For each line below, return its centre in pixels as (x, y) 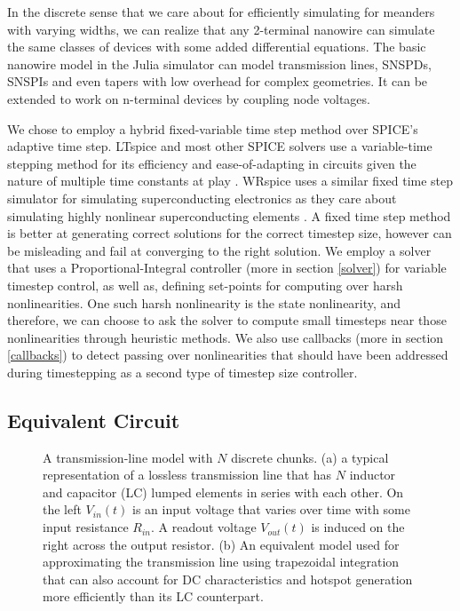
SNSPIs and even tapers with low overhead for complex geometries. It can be (218, 81)
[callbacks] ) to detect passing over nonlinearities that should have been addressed (228, 355)
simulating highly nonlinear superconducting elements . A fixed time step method (229, 215)
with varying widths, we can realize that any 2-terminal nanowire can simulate (221, 29)
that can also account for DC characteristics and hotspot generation (228, 579)
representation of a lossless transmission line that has (187, 475)
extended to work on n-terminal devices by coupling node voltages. (189, 98)
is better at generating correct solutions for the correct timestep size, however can (230, 233)
